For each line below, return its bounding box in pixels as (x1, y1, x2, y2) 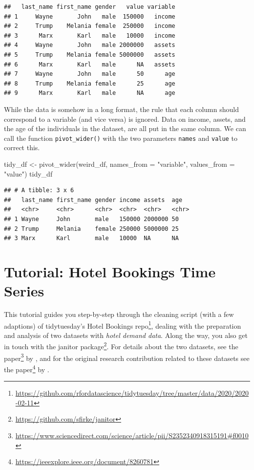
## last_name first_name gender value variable (4, 3, 175, 10)
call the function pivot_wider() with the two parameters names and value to (4, 133, 237, 143)
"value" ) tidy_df (4, 168, 53, 179)
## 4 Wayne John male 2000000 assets (4, 42, 175, 49)
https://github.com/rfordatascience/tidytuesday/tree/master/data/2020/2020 (15, 388, 249, 398)
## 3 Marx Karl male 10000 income (4, 32, 175, 39)
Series (4, 281, 44, 301)
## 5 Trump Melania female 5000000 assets (4, 51, 175, 58)
